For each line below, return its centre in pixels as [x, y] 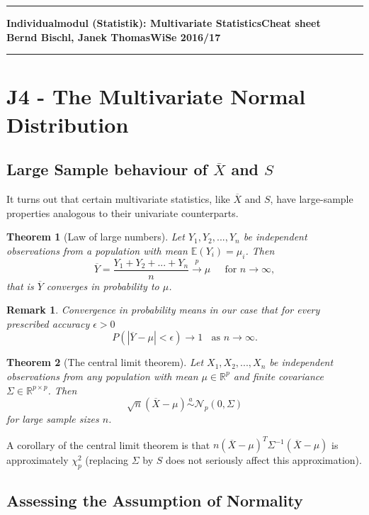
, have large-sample [312, 198]
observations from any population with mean [102, 376]
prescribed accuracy [48, 323]
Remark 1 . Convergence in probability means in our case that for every [163, 310]
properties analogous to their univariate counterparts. [123, 212]
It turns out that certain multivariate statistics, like [118, 198]
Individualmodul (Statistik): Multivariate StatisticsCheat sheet [164, 23]
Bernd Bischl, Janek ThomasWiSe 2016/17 [114, 37]
